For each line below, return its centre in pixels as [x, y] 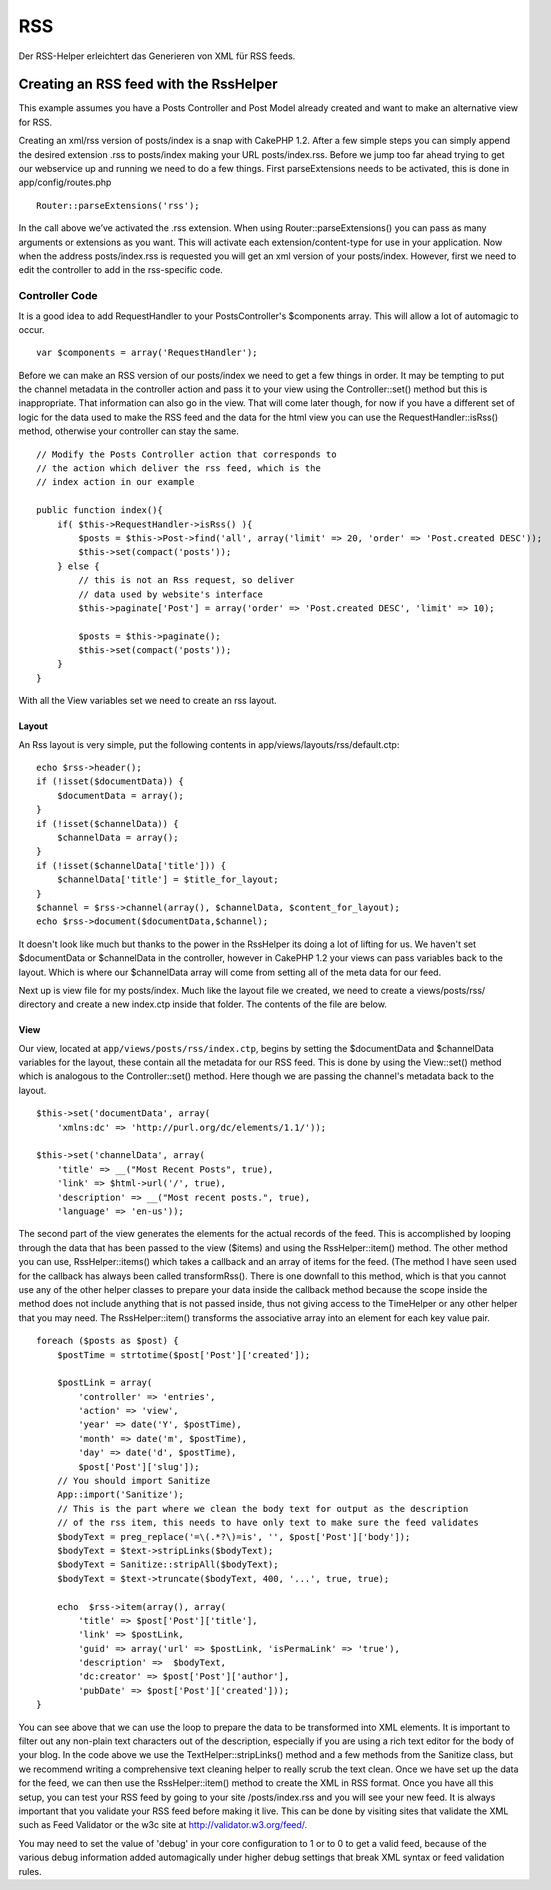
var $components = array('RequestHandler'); [147, 353]
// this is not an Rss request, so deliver [186, 580]
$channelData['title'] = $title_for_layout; [167, 879]
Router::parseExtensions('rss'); [118, 205]
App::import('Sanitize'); [120, 1494]
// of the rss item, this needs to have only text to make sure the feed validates [268, 1523]
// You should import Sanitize [133, 1481]
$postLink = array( [104, 1383]
